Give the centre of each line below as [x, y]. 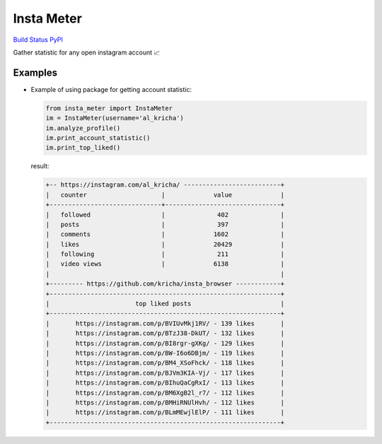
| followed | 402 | [165, 215]
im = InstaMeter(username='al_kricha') [115, 118]
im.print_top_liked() [83, 148]
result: [40, 166]
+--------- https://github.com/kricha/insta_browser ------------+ [165, 284]
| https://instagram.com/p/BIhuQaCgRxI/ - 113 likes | [165, 383]
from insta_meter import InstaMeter [109, 108]
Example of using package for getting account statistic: [111, 89]
